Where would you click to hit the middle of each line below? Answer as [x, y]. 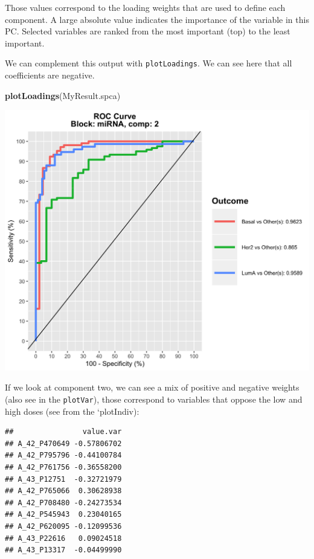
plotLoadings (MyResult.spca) [63, 95]
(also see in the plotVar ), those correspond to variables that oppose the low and [154, 399]
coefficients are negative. [50, 75]
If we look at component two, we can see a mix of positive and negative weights [152, 387]
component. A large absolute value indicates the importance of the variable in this [157, 19]
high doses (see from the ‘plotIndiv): [72, 411]
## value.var [63, 432]
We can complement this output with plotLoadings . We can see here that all [149, 63]
